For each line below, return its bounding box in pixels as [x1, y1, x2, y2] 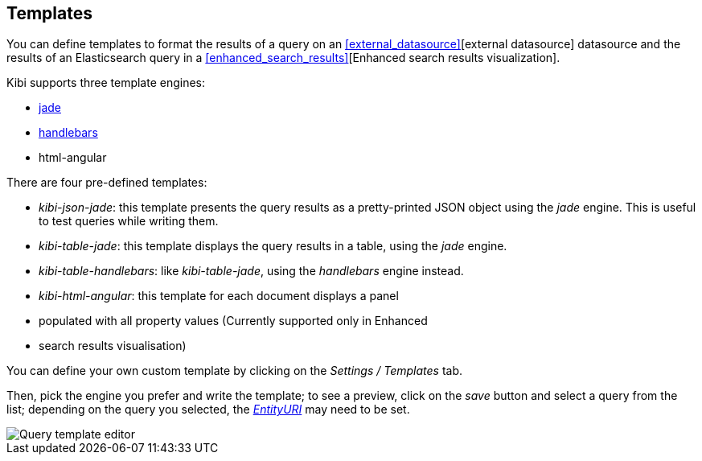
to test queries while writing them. [39, 214, 219, 228]
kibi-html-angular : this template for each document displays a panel [39, 289, 399, 303]
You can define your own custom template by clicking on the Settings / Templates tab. [6, 364, 463, 378]
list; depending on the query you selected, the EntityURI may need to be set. [6, 402, 410, 417]
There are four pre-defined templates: [6, 175, 207, 190]
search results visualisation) [39, 339, 187, 353]
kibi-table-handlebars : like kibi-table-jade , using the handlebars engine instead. [39, 264, 464, 278]
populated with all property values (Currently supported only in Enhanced [39, 314, 428, 328]
